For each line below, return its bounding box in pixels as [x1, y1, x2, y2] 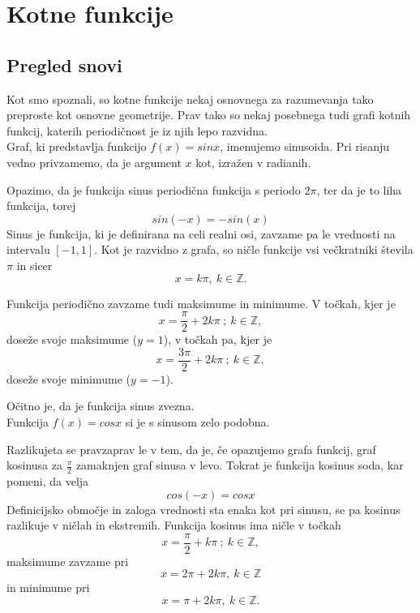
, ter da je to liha [316, 181, 402, 198]
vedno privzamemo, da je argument [6, 153, 182, 170]
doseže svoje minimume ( [6, 370, 131, 387]
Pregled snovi [6, 52, 122, 77]
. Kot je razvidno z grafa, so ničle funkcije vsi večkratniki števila [94, 241, 414, 258]
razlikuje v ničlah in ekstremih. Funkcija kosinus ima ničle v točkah [6, 517, 341, 534]
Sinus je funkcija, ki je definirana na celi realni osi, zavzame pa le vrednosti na [6, 225, 396, 242]
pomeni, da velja [6, 473, 89, 490]
